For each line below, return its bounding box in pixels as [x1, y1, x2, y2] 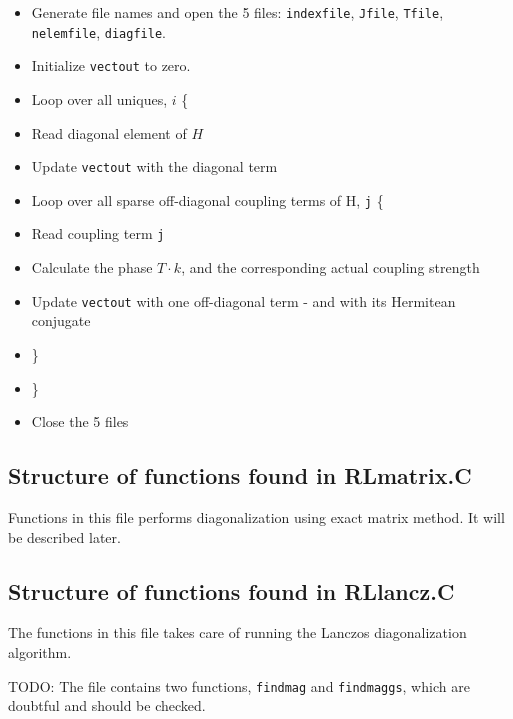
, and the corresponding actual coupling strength [181, 257, 480, 278]
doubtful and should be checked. [8, 695, 206, 716]
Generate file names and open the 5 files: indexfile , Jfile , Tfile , [31, 2, 444, 22]
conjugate [31, 310, 91, 331]
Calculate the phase [31, 257, 153, 278]
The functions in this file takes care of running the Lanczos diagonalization [8, 622, 467, 643]
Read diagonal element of [31, 122, 187, 143]
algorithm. [8, 641, 72, 662]
